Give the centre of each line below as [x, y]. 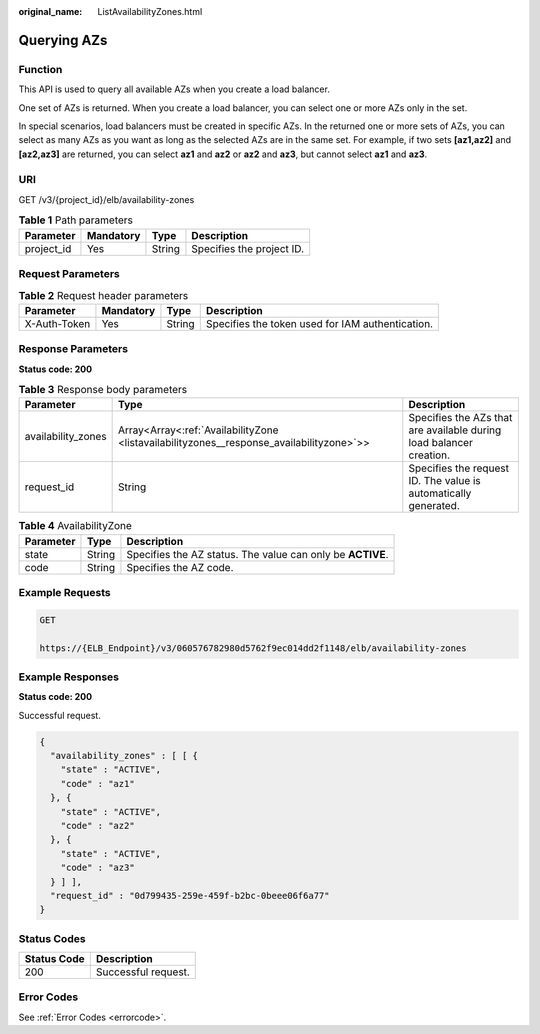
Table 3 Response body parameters [103, 390]
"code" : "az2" [97, 826]
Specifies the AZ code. [180, 567]
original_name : [50, 11]
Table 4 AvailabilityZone [75, 526]
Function [40, 69]
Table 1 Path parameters [76, 220]
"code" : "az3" [97, 868]
